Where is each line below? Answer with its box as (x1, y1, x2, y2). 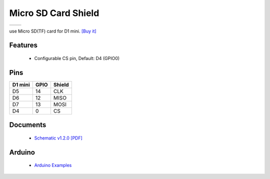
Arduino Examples (34, 162, 72, 168)
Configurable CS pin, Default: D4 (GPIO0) (34, 55, 120, 61)
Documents (9, 120, 46, 129)
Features (9, 41, 37, 49)
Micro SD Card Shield (9, 7, 99, 18)
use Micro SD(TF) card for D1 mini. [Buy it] (9, 28, 97, 34)
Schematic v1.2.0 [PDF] (34, 135, 82, 141)
